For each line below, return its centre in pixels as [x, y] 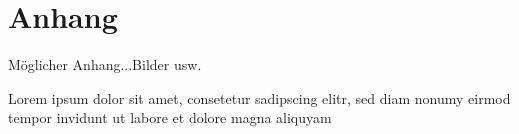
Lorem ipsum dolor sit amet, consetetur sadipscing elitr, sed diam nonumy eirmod [259, 97]
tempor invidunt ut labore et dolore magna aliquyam [170, 117]
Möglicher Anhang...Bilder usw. [105, 64]
